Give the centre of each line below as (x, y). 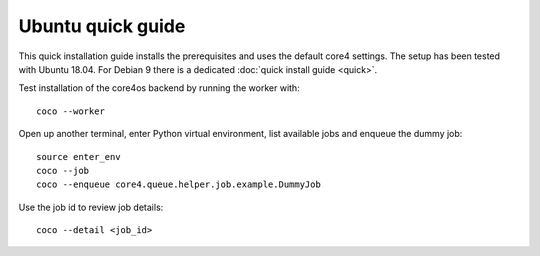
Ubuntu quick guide (102, 26)
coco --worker (70, 111)
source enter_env (78, 156)
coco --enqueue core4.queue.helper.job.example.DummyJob (179, 184)
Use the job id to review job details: (91, 207)
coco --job (63, 170)
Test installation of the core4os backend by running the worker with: (159, 88)
